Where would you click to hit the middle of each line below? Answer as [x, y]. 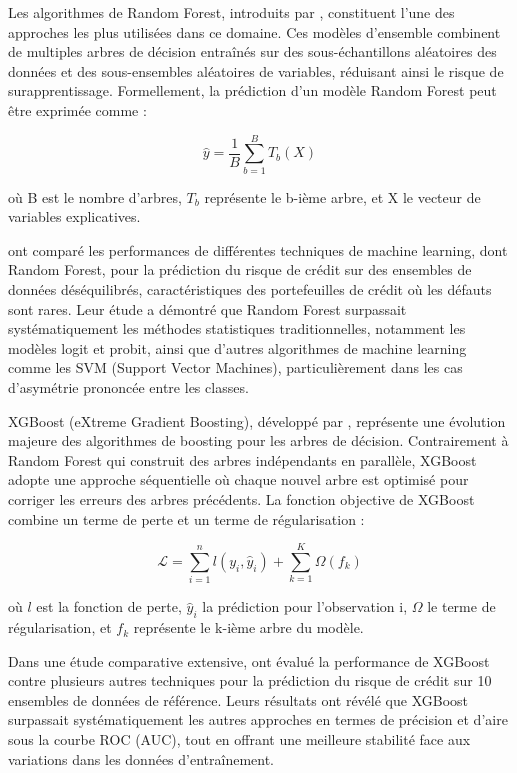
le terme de [461, 606]
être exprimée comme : [77, 109]
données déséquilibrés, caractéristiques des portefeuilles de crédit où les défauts [250, 289]
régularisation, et [60, 627]
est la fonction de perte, [109, 606]
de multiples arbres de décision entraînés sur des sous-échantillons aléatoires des [252, 51]
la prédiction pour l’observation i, [305, 606]
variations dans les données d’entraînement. [141, 758]
